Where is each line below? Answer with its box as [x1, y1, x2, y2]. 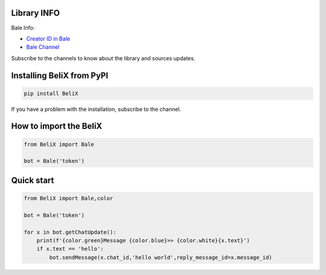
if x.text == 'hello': [36, 245, 104, 253]
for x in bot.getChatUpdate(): [24, 229, 117, 235]
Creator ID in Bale [26, 35, 71, 42]
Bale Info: [11, 24, 35, 31]
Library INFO [11, 8, 60, 18]
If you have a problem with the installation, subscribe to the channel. [11, 106, 181, 113]
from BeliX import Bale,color [24, 195, 113, 202]
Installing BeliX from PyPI [11, 70, 109, 81]
